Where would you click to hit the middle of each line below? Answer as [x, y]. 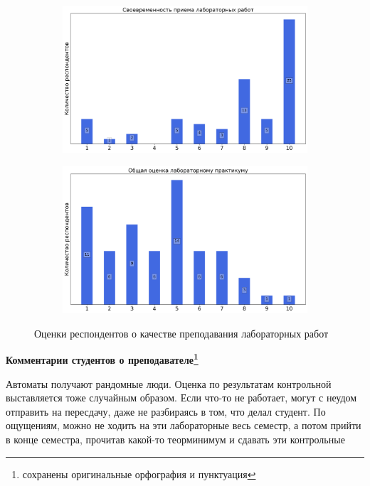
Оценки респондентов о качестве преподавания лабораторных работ [181, 333]
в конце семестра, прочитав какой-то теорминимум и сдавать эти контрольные [175, 439]
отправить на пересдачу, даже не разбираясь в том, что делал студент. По [166, 411]
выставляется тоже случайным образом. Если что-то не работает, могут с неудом [181, 398]
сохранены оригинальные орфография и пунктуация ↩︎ [139, 474]
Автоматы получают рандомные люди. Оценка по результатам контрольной [169, 383]
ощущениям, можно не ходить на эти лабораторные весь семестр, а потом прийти [184, 425]
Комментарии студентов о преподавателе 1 [102, 358]
